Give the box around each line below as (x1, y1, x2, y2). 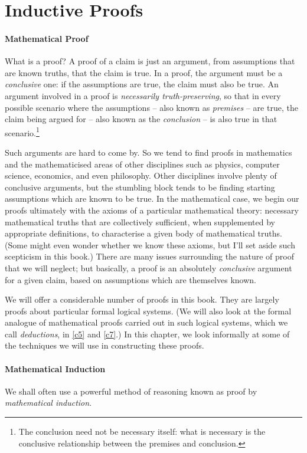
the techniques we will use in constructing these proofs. (5, 339, 204, 352)
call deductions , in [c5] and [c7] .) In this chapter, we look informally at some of (5, 327, 290, 340)
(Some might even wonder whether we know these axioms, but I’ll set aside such (5, 238, 295, 251)
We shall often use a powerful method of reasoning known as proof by (5, 385, 257, 397)
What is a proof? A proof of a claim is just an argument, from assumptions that (5, 55, 295, 67)
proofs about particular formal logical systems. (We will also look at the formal (5, 304, 292, 317)
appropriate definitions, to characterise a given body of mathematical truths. (5, 227, 282, 239)
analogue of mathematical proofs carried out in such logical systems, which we (5, 316, 288, 329)
